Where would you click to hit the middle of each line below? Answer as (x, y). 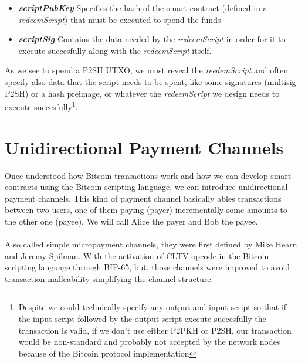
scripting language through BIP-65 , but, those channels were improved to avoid (148, 267)
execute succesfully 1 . (41, 106)
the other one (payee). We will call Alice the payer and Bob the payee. (131, 221)
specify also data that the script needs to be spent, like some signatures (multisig (150, 81)
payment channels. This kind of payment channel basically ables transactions (143, 198)
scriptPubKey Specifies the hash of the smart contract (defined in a (143, 8)
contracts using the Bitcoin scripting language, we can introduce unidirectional (146, 187)
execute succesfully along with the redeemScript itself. (115, 50)
